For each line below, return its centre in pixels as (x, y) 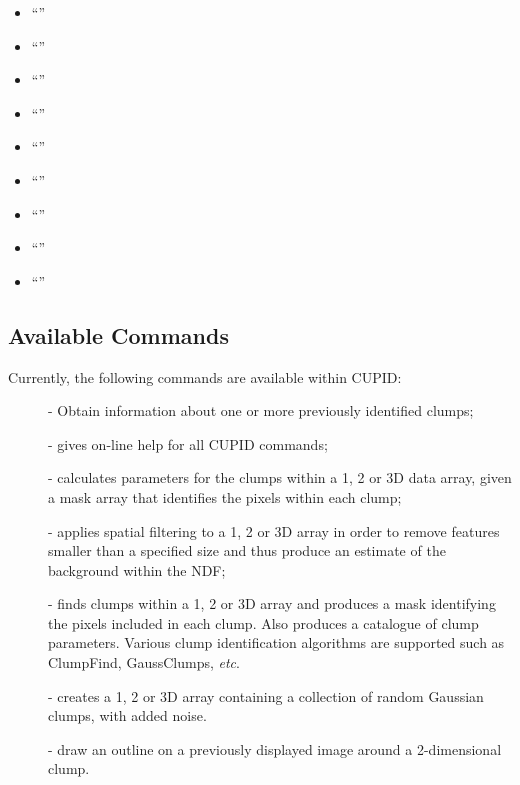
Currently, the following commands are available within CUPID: (205, 376)
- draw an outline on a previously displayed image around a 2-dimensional (275, 748)
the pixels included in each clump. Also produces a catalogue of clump (263, 622)
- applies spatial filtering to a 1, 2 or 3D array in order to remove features (274, 530)
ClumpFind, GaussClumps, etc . (144, 662)
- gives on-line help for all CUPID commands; (188, 443)
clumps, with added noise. (127, 715)
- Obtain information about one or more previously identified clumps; (261, 410)
